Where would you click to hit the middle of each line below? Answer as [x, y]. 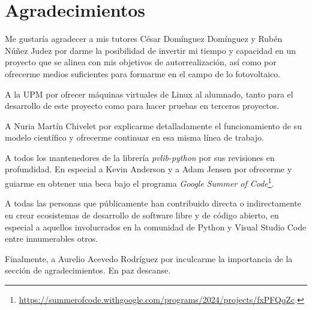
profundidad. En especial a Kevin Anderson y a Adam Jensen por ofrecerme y [148, 169]
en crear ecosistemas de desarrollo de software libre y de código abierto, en [142, 215]
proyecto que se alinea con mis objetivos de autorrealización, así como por [141, 62]
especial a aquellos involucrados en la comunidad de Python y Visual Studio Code [156, 227]
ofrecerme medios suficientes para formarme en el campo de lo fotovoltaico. [143, 73]
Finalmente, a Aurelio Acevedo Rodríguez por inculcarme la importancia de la [149, 258]
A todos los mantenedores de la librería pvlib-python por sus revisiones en [140, 157]
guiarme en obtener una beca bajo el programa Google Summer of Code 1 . [139, 182]
